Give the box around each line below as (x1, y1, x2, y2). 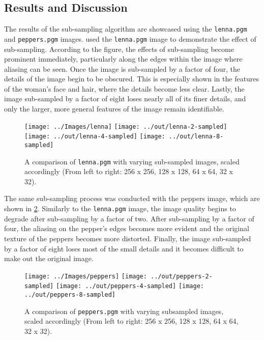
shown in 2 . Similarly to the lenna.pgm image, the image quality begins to (4, 203, 236, 214)
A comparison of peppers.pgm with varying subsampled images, (24, 305, 224, 316)
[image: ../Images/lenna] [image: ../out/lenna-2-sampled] (24, 123, 227, 130)
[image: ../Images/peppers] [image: (24, 272, 147, 280)
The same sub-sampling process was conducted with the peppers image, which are (4, 193, 260, 204)
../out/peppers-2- (151, 272, 213, 280)
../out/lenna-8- (168, 133, 224, 140)
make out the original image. (4, 253, 94, 264)
